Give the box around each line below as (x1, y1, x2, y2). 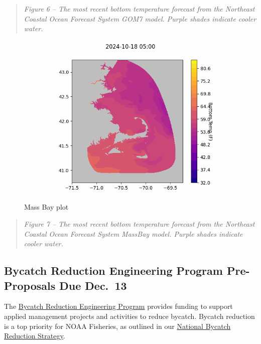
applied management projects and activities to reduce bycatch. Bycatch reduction (4, 310, 255, 321)
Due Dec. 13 (59, 277, 127, 293)
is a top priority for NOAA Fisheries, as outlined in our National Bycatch (4, 320, 231, 331)
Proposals (4, 277, 56, 293)
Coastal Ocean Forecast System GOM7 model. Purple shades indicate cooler (24, 13, 256, 24)
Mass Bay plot (24, 202, 69, 212)
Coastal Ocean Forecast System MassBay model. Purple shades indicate (24, 228, 243, 239)
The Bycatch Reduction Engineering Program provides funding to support (4, 301, 233, 311)
